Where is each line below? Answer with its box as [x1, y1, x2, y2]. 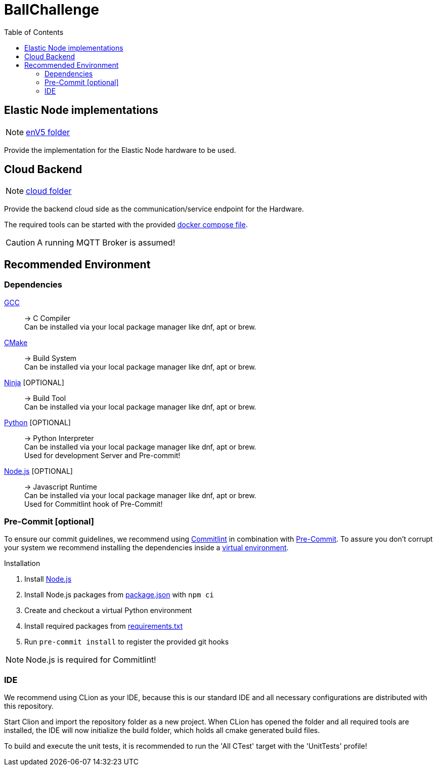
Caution [6, 237, 35, 248]
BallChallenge [4, 1, 100, 18]
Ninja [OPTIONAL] [4, 378, 64, 387]
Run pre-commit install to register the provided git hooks [24, 637, 229, 646]
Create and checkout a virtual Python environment [24, 606, 192, 615]
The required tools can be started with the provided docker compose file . [4, 220, 248, 229]
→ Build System [24, 353, 77, 362]
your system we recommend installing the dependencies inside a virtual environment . [4, 543, 289, 552]
